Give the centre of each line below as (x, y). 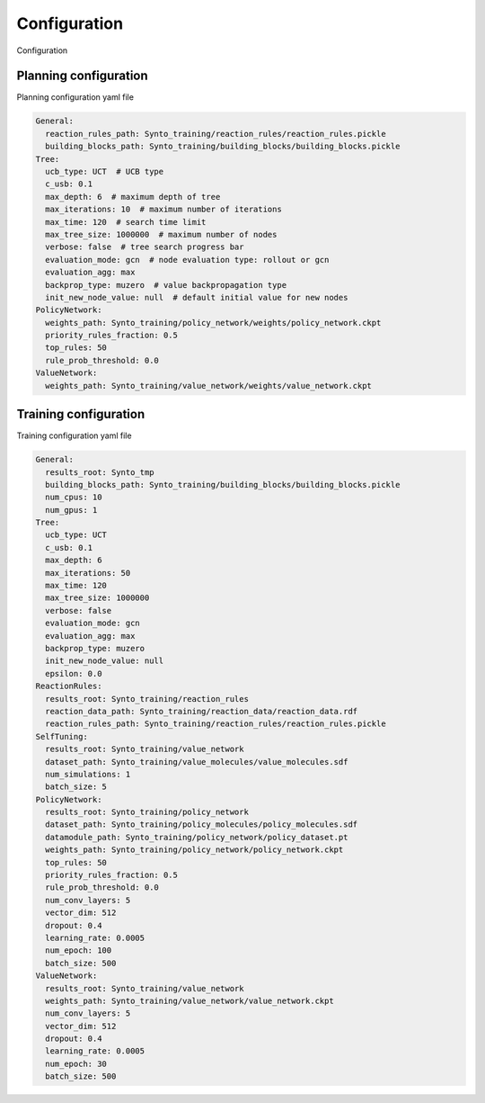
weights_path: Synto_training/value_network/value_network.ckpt (190, 1000)
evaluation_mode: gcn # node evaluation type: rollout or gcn (187, 260)
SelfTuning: (62, 736)
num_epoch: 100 (79, 951)
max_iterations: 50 (88, 573)
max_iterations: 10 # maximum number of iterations (163, 210)
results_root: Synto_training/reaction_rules (147, 699)
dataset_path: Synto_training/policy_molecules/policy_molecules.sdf (202, 825)
